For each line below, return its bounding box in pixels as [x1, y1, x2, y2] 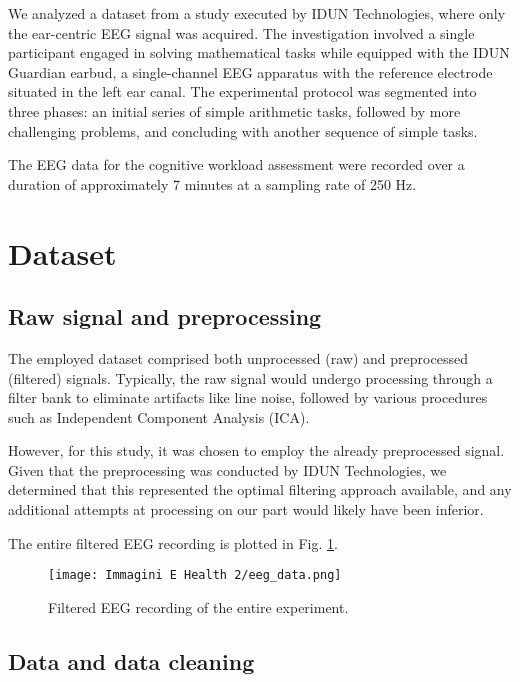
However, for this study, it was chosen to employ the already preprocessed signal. [8, 440, 505, 461]
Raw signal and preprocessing [8, 301, 322, 332]
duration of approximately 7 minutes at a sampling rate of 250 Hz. [8, 173, 417, 194]
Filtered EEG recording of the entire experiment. [48, 596, 349, 617]
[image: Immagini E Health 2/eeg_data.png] [48, 568, 342, 583]
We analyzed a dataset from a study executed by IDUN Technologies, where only [8, 3, 506, 23]
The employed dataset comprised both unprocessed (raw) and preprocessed [8, 347, 468, 368]
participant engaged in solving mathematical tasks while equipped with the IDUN [8, 42, 510, 63]
